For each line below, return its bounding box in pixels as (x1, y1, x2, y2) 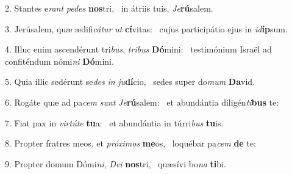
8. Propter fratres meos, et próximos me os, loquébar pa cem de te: (5, 137, 256, 150)
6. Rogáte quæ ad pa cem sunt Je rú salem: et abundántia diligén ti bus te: (5, 95, 279, 108)
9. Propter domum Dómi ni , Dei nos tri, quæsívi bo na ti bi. (5, 157, 226, 170)
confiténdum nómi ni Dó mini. (5, 54, 114, 67)
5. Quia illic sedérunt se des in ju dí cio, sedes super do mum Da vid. (5, 75, 255, 88)
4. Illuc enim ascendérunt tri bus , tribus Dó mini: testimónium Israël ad (5, 43, 272, 56)
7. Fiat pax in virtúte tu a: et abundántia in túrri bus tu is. (5, 116, 224, 129)
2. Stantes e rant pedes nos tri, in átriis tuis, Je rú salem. (5, 2, 213, 14)
